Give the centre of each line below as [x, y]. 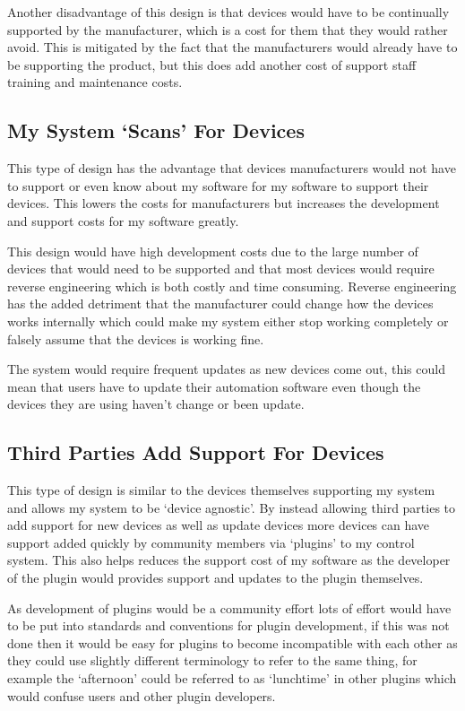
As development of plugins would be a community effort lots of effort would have [229, 607]
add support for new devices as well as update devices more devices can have [219, 525]
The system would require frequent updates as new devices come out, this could [226, 369]
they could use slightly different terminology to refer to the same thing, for [212, 660]
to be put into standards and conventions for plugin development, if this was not [228, 625]
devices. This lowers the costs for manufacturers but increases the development [224, 203]
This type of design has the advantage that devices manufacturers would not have [232, 168]
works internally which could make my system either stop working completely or [228, 321]
